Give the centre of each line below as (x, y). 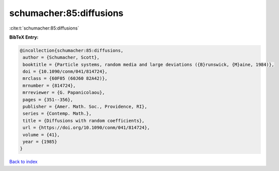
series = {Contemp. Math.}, (57, 114)
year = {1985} (40, 142)
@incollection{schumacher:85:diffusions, (72, 50)
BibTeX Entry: (24, 37)
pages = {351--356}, (48, 100)
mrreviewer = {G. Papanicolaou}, (64, 93)
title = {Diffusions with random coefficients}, (84, 121)
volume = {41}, (41, 135)
